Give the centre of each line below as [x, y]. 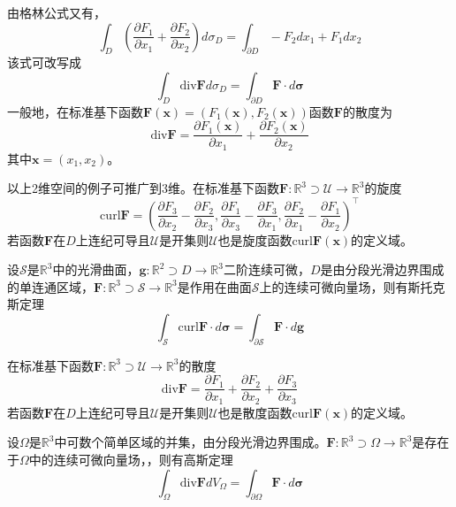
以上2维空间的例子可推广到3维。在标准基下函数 [143, 188]
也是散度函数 [255, 412]
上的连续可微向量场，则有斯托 [346, 286]
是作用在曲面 [214, 286]
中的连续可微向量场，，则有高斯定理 [131, 460]
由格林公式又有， [57, 12]
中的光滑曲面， [96, 269]
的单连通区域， [50, 286]
